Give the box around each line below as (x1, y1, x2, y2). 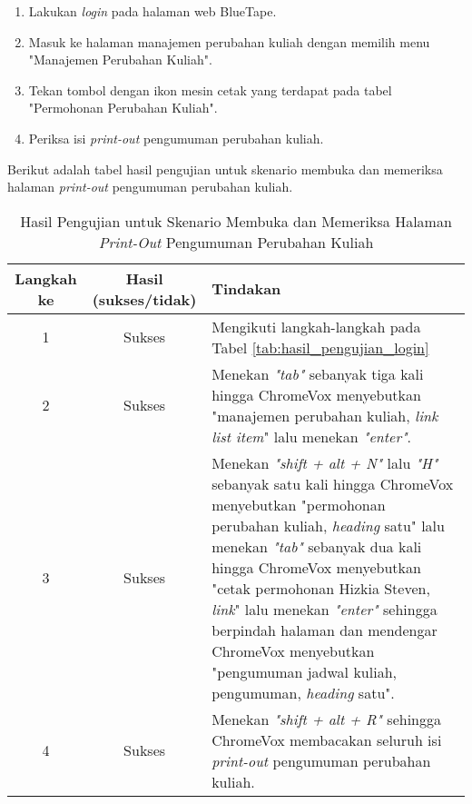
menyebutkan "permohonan (211, 493, 386, 515)
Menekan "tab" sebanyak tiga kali (211, 362, 424, 384)
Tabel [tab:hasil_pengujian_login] (211, 336, 429, 358)
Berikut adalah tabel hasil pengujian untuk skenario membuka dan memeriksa (7, 159, 443, 178)
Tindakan (211, 278, 281, 300)
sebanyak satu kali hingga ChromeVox (211, 472, 454, 494)
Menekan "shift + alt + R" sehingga (211, 708, 442, 730)
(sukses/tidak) (92, 288, 197, 310)
